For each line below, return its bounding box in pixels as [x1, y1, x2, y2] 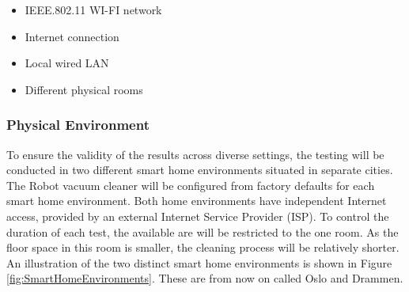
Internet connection [25, 28, 119, 44]
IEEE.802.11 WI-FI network [25, 2, 162, 17]
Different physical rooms [25, 81, 143, 97]
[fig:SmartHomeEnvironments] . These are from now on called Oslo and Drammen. [6, 270, 403, 286]
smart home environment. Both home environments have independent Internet [6, 192, 387, 209]
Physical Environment [6, 115, 150, 135]
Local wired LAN [25, 55, 109, 71]
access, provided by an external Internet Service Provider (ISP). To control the [6, 207, 389, 224]
